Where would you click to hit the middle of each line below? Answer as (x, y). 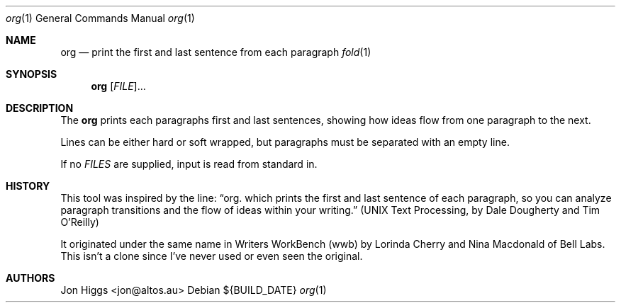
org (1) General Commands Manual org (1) (100, 18)
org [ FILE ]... (118, 86)
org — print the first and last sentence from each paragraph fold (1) (216, 52)
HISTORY (28, 186)
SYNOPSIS (32, 74)
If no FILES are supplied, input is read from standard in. (189, 164)
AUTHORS (30, 278)
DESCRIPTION (40, 108)
